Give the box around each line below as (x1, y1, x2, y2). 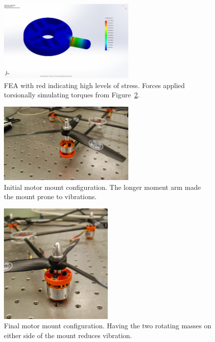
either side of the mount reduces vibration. (4, 330, 132, 340)
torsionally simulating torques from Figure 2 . (4, 90, 140, 100)
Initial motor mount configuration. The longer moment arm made (4, 182, 201, 192)
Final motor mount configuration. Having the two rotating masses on (4, 320, 212, 331)
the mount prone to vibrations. (4, 191, 97, 202)
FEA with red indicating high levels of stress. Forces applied (4, 80, 185, 90)
